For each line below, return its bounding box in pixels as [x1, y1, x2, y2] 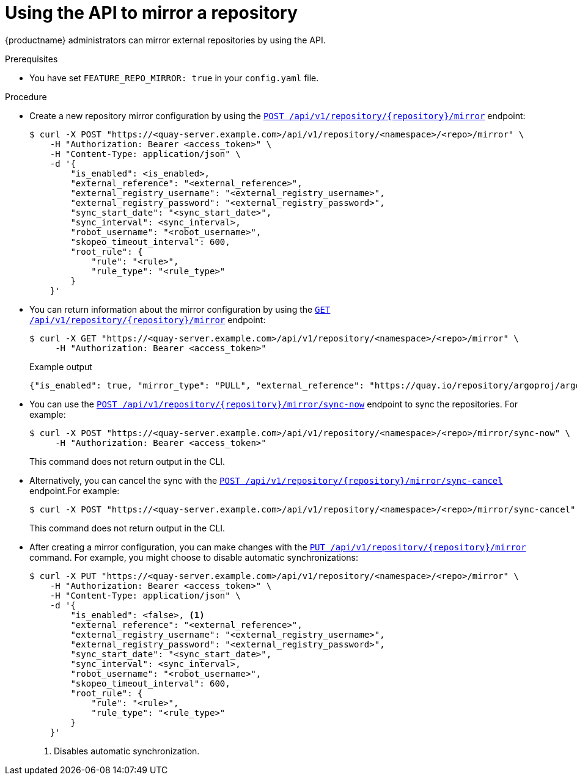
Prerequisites [5, 53, 58, 64]
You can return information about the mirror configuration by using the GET [29, 304, 331, 315]
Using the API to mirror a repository [5, 2, 298, 23]
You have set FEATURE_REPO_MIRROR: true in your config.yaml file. [29, 72, 319, 83]
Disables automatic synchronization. [54, 745, 200, 756]
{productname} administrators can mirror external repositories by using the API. [5, 34, 326, 45]
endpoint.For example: [29, 485, 120, 496]
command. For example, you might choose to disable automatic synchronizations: [29, 552, 359, 563]
